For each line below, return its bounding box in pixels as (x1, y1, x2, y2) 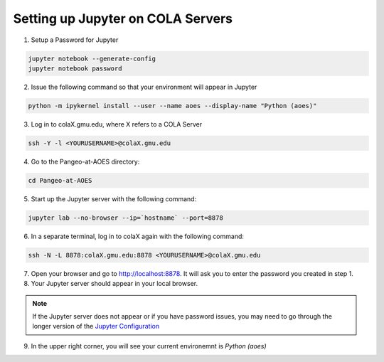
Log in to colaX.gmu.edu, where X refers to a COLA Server (31, 119, 203, 128)
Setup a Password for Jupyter (31, 36, 119, 44)
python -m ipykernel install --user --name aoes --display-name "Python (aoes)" (28, 102, 317, 110)
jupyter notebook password (28, 64, 122, 73)
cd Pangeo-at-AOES (28, 176, 92, 184)
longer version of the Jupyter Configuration (32, 322, 160, 331)
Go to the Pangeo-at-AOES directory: (31, 157, 140, 166)
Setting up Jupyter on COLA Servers (13, 11, 233, 26)
